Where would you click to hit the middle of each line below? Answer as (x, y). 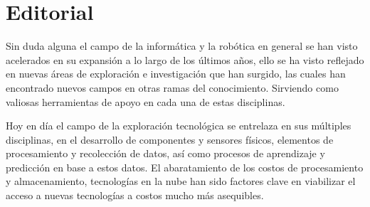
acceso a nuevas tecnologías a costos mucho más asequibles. (135, 195)
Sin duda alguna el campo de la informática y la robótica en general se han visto (182, 46)
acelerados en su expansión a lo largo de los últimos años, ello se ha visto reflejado (185, 59)
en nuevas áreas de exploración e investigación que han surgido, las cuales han (176, 74)
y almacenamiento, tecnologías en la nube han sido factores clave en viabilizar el (181, 181)
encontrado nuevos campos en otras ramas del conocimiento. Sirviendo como (172, 87)
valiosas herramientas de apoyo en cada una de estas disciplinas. (146, 101)
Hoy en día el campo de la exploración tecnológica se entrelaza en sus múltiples (179, 126)
